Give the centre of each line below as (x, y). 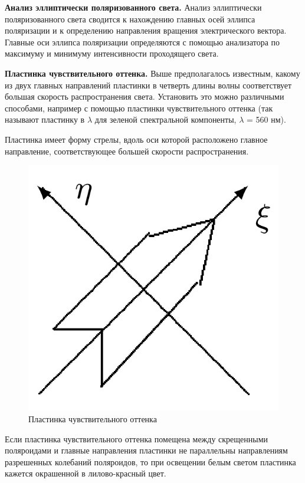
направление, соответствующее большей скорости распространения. (127, 151)
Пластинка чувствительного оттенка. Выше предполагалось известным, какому (152, 73)
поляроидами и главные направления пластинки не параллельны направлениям (146, 450)
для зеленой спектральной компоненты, (165, 119)
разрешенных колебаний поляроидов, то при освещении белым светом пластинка (150, 461)
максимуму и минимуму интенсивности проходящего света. (112, 53)
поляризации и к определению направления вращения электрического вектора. (146, 30)
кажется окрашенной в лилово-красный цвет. (86, 473)
